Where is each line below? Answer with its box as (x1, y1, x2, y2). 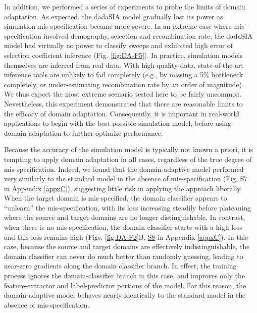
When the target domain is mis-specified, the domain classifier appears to (4, 193, 227, 203)
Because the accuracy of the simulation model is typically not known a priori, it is (4, 144, 254, 155)
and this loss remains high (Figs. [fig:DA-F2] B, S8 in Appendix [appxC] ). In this (4, 231, 248, 242)
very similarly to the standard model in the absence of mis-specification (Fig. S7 (4, 173, 248, 184)
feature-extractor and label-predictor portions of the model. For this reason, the (4, 280, 246, 290)
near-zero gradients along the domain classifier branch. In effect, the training (4, 261, 237, 271)
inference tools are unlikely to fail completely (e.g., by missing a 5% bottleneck (4, 69, 243, 80)
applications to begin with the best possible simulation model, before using (4, 118, 232, 128)
